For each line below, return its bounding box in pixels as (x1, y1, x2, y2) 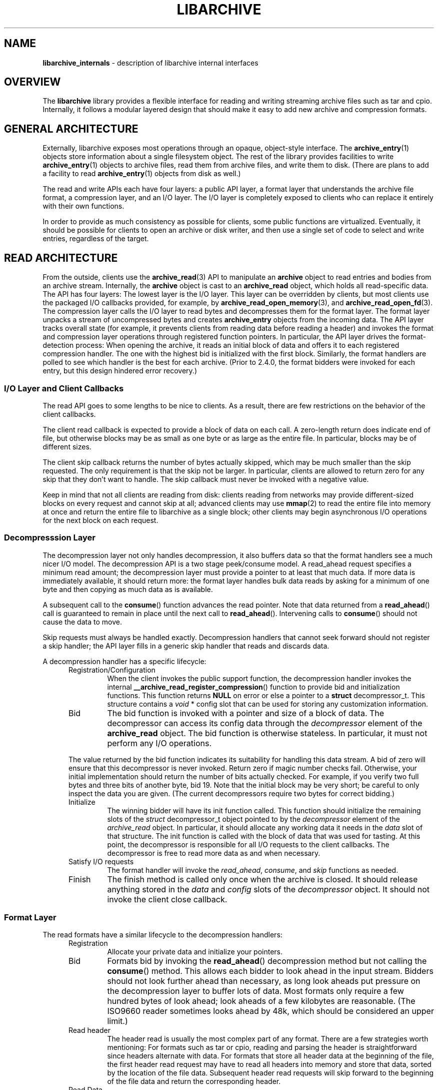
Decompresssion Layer (4, 532, 95, 543)
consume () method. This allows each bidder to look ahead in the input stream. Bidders (107, 966, 433, 976)
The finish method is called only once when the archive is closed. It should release (107, 874, 418, 884)
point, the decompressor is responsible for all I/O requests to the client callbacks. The (107, 840, 389, 849)
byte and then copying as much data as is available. (42, 585, 213, 594)
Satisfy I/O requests (68, 857, 134, 866)
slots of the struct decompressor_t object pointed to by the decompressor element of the (107, 814, 400, 823)
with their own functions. (42, 202, 124, 211)
